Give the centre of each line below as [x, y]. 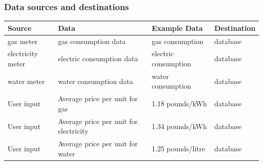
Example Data [177, 28]
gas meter [23, 41]
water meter [26, 81]
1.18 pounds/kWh [179, 104]
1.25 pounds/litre [178, 148]
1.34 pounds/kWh [179, 126]
